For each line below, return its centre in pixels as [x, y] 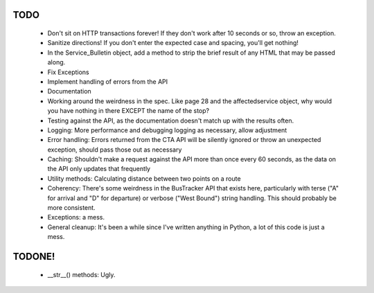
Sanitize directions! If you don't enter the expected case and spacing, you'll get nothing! [173, 43]
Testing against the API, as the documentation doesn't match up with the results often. [171, 121]
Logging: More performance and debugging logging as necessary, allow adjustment [167, 130]
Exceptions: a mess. [76, 217]
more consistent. [72, 208]
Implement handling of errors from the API [108, 81]
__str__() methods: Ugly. [81, 274]
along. [56, 62]
